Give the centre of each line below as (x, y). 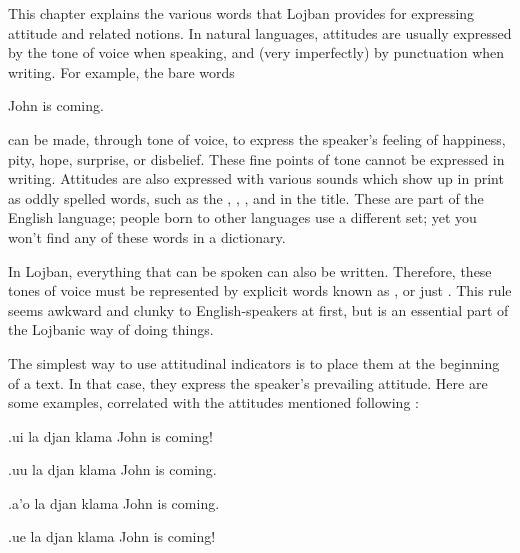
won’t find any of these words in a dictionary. (147, 236)
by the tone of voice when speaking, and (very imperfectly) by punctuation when (256, 52)
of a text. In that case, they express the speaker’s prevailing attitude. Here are (248, 382)
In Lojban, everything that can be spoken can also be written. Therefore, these (250, 270)
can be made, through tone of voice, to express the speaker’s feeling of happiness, (257, 138)
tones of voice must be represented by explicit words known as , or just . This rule (260, 290)
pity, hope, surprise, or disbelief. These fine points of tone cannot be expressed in (256, 158)
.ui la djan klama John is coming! (110, 435)
